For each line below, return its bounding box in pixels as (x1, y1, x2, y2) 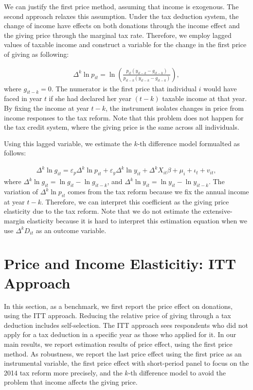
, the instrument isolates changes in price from (105, 102, 244, 113)
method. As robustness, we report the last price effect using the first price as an (4, 348, 242, 358)
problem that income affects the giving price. (4, 377, 138, 387)
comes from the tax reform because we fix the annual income (68, 187, 249, 197)
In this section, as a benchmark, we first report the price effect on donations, (4, 301, 233, 311)
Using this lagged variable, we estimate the (4, 138, 132, 148)
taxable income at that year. (162, 93, 247, 103)
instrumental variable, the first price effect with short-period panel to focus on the (4, 358, 249, 368)
